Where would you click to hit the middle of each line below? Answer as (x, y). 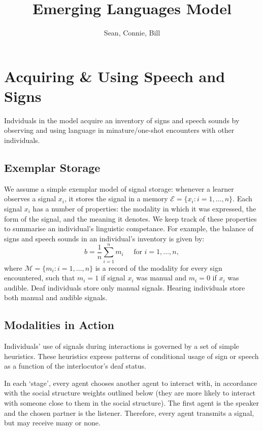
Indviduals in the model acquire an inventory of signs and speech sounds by (122, 120)
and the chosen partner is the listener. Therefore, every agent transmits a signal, (129, 412)
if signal (113, 278)
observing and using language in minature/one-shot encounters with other (119, 130)
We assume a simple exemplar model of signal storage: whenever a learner (119, 188)
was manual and (161, 278)
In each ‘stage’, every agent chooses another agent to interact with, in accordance (131, 383)
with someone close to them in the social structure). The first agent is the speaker (131, 403)
